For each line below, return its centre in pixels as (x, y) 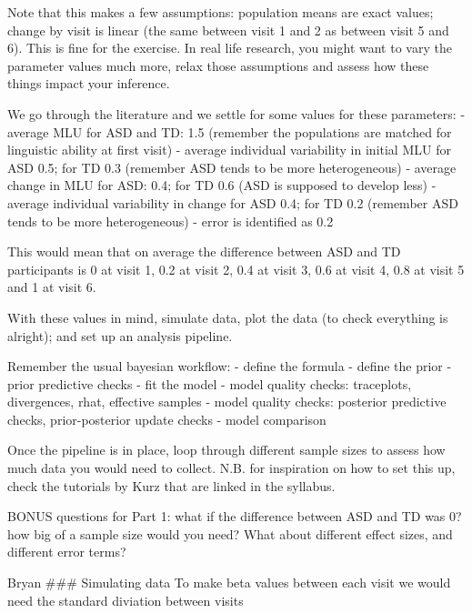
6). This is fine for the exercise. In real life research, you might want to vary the (230, 48)
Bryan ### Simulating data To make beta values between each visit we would (229, 583)
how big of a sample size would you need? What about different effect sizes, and (230, 533)
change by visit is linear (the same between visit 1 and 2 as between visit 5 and (228, 30)
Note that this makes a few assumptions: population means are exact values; (221, 12)
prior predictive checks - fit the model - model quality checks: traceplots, (210, 383)
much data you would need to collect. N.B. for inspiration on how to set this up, (231, 468)
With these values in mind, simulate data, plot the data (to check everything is (228, 317)
